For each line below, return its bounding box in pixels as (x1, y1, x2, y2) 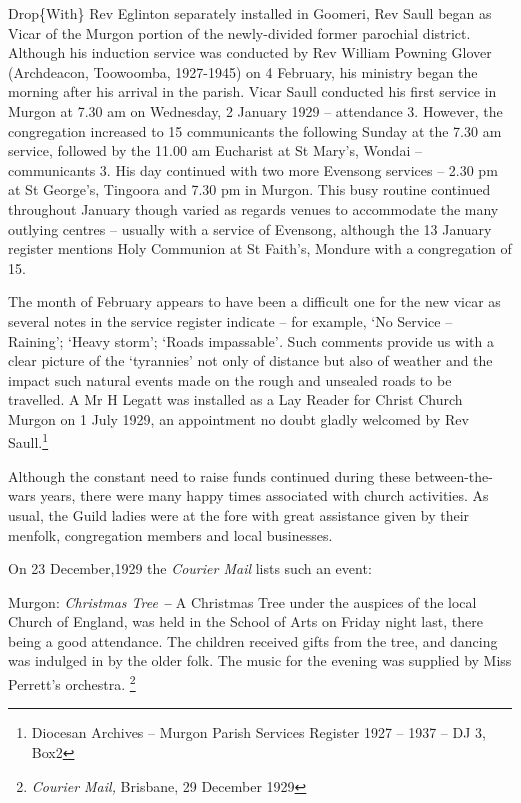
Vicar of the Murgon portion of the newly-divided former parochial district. (8, 22, 471, 43)
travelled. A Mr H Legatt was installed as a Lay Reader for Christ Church (8, 389, 463, 410)
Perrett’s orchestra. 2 (8, 671, 136, 694)
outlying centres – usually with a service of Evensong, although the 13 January (8, 218, 492, 239)
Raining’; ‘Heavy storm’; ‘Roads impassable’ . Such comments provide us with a (8, 330, 494, 351)
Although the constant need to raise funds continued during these (8, 465, 411, 486)
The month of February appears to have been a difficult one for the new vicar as (8, 291, 501, 312)
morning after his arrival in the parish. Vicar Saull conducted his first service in (8, 81, 497, 102)
